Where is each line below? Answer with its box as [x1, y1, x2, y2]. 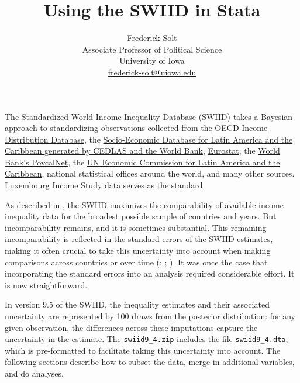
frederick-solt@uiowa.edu [108, 65, 196, 78]
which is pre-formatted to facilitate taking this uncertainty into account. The [5, 344, 281, 356]
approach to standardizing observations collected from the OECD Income [5, 122, 268, 134]
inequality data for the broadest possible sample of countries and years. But [5, 210, 277, 222]
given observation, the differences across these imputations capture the [5, 321, 258, 333]
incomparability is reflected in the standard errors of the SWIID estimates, [5, 233, 273, 245]
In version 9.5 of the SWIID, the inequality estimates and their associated [5, 298, 270, 310]
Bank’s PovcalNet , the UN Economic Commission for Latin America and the [5, 156, 280, 168]
